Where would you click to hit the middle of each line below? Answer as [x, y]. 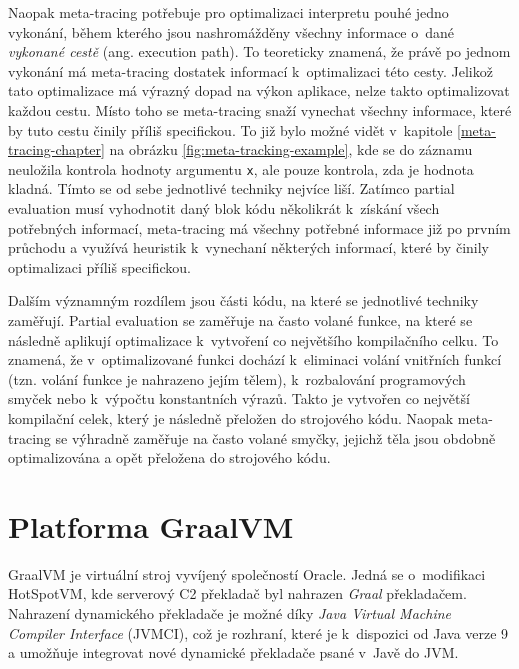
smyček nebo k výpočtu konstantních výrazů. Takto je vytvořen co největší [239, 398]
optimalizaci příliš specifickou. [99, 266]
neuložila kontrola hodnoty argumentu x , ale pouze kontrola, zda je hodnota [241, 168]
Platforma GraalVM [151, 525]
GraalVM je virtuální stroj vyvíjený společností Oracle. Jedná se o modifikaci [247, 573]
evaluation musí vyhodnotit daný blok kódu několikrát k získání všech [224, 208]
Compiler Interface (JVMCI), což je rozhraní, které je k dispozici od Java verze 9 [258, 632]
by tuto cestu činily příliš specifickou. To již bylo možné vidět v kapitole [230, 129]
